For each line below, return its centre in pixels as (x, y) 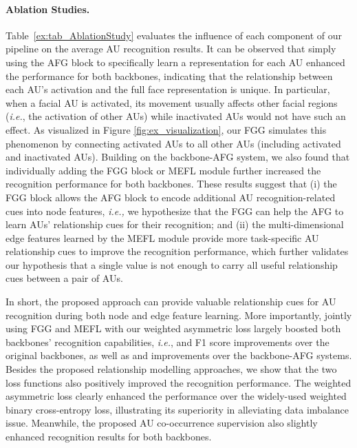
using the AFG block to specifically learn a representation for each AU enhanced (175, 62)
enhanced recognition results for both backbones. (109, 437)
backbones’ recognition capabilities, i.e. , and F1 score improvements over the (167, 342)
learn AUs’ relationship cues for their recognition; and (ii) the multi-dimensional (175, 224)
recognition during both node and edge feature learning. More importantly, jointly (179, 315)
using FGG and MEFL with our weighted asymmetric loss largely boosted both (173, 328)
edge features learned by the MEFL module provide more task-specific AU (162, 237)
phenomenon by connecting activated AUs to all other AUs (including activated (173, 143)
